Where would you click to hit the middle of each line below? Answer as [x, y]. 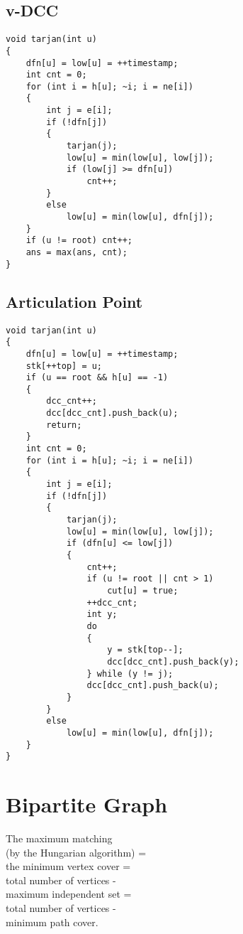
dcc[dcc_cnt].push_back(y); [173, 661]
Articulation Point [74, 301]
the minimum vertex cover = [68, 866]
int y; [102, 614]
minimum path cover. [52, 922]
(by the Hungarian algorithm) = [76, 852]
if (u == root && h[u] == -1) [97, 378]
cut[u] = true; [143, 590]
